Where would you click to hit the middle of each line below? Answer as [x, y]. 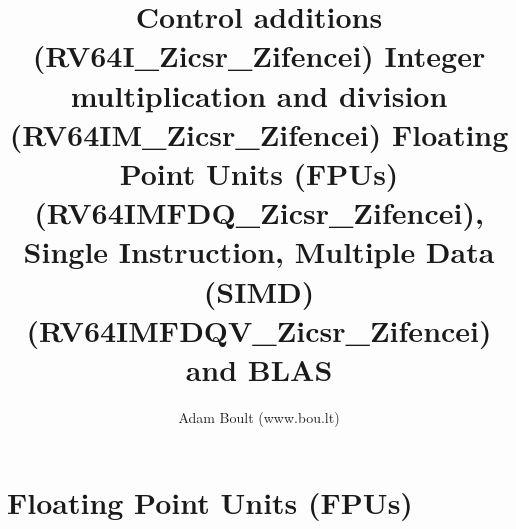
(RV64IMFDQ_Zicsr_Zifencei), [259, 212]
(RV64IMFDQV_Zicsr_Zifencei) [259, 329]
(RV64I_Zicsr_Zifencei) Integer [259, 55]
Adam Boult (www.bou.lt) [259, 416]
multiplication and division [259, 94]
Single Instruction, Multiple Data [259, 251]
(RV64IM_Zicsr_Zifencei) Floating [259, 133]
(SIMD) [259, 290]
